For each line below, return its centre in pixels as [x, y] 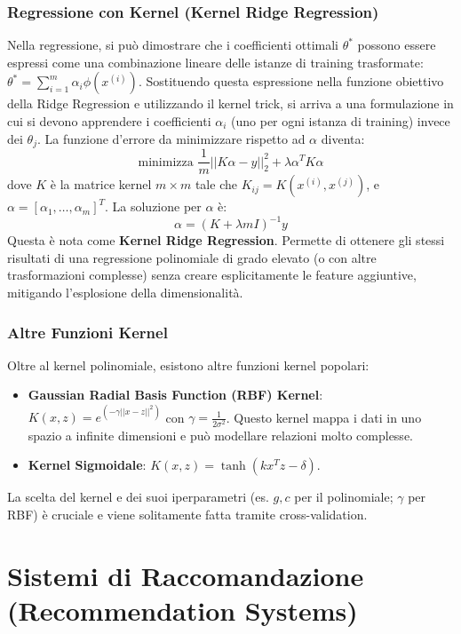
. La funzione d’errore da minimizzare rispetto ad [171, 138]
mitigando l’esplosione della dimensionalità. [125, 292]
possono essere [397, 45]
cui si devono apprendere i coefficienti [109, 121]
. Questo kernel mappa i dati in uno [324, 417]
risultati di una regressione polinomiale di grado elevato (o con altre [192, 257]
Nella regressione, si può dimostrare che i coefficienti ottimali [173, 45]
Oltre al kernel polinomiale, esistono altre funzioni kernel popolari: [188, 365]
